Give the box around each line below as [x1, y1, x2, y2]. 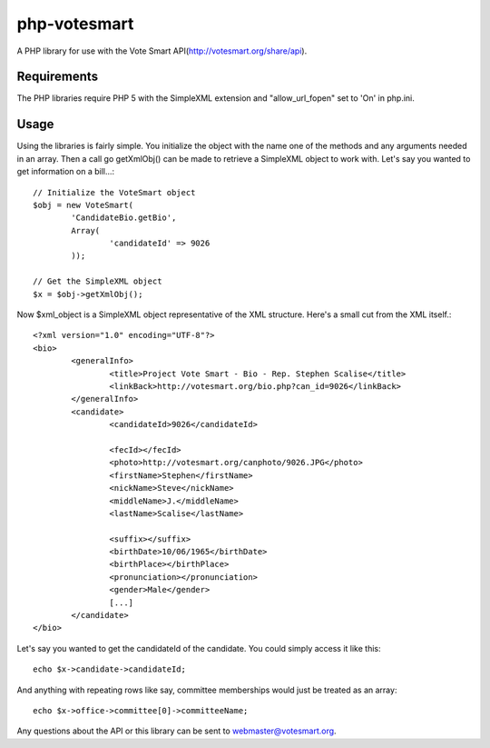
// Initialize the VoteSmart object [33, 187, 196, 197]
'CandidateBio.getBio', [71, 213, 177, 223]
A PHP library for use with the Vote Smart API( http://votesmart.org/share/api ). [16, 45, 308, 56]
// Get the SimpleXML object [33, 276, 162, 286]
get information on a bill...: [16, 166, 115, 177]
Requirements [16, 69, 99, 85]
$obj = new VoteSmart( [33, 200, 134, 210]
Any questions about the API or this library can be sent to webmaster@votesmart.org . [16, 725, 337, 736]
